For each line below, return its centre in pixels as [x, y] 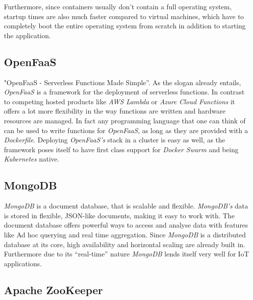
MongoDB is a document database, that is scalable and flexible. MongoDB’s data [126, 206]
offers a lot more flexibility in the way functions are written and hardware [115, 111]
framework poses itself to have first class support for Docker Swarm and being [121, 149]
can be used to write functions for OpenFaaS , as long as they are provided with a [126, 130]
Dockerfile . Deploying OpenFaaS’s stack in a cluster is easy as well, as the [115, 140]
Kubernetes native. [32, 159]
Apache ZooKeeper [53, 289]
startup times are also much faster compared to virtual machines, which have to [124, 16]
